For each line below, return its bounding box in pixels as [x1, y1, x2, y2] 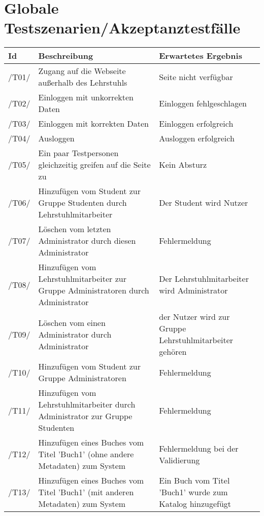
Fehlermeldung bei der [159, 442, 239, 454]
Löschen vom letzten [38, 223, 111, 235]
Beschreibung [38, 50, 93, 62]
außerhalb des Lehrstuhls [38, 77, 127, 89]
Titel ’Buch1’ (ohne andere [38, 448, 134, 460]
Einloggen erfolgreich [159, 118, 234, 130]
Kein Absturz [159, 159, 207, 171]
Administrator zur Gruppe [38, 410, 133, 422]
